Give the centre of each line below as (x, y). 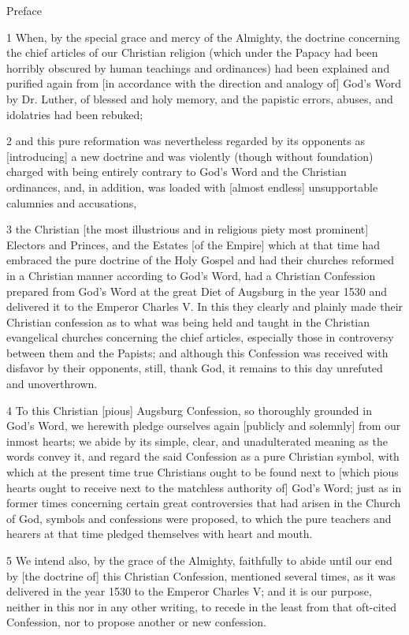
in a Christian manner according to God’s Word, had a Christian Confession (191, 275)
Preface (24, 10)
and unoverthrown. (52, 384)
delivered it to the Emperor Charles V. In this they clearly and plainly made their (205, 306)
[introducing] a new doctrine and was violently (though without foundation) (190, 156)
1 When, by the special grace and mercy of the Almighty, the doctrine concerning (203, 37)
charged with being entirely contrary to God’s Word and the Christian (177, 172)
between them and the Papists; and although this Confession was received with (197, 352)
